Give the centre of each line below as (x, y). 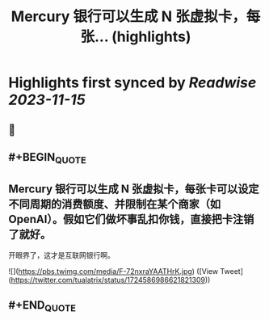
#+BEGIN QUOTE (47, 158)
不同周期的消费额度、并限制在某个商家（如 (114, 204)
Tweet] (232, 271)
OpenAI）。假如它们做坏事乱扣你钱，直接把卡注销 (131, 219)
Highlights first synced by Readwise (132, 83)
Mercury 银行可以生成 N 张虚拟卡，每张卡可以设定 (134, 189)
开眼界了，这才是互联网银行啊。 (61, 255)
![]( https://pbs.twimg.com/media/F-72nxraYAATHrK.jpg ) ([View (113, 271)
